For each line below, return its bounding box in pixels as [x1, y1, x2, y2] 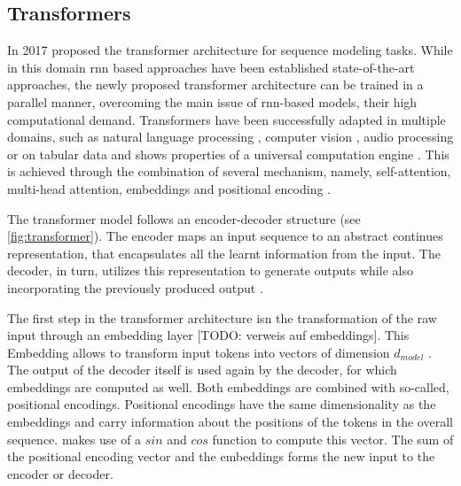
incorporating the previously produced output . [7, 278, 263, 297]
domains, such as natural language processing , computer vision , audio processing [7, 127, 454, 146]
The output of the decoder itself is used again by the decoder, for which [7, 360, 397, 379]
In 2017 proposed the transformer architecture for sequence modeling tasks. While [7, 41, 453, 59]
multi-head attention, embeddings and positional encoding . [7, 179, 331, 197]
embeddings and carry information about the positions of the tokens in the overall [7, 413, 453, 431]
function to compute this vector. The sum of [212, 429, 454, 448]
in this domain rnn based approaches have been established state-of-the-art [7, 58, 415, 76]
